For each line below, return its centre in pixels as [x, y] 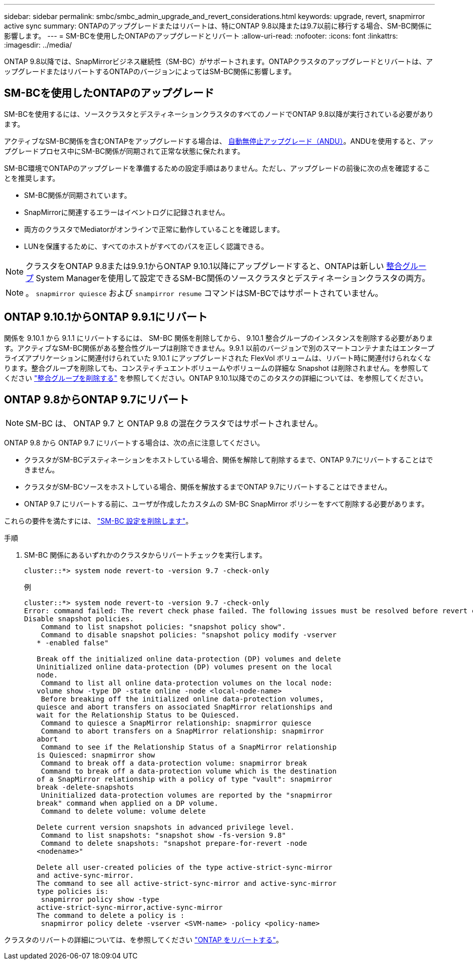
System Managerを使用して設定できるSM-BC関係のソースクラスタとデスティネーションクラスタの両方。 [233, 278]
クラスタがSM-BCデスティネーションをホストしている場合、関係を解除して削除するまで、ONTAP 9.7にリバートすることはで [229, 459]
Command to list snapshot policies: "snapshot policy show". [163, 627]
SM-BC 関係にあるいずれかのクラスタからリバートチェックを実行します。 [145, 555]
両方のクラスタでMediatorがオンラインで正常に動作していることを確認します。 [154, 229]
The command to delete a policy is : [111, 915]
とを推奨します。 [32, 178]
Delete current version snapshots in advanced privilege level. [166, 827]
